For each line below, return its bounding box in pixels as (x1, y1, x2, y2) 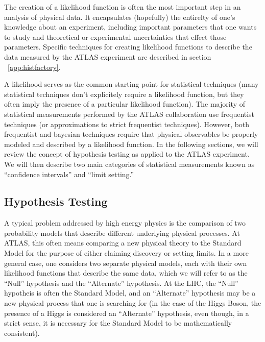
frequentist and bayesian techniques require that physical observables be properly (4, 129, 258, 139)
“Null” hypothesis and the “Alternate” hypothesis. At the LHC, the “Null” (4, 277, 238, 288)
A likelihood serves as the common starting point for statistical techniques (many (4, 79, 259, 89)
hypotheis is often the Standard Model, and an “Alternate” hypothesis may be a (4, 287, 256, 298)
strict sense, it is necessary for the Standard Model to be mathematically (4, 317, 232, 328)
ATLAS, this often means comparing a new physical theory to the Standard (4, 237, 242, 248)
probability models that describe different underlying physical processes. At (4, 227, 240, 238)
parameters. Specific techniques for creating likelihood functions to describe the (4, 41, 252, 52)
